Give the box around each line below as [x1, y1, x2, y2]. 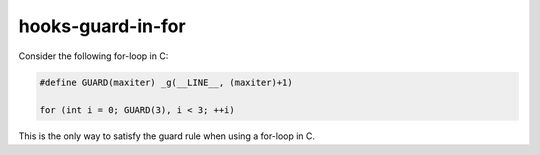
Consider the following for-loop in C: [18, 50, 169, 62]
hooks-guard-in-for [18, 15, 186, 37]
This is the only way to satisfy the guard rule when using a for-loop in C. [18, 130, 315, 142]
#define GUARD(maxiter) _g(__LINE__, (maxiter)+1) [39, 76, 294, 88]
